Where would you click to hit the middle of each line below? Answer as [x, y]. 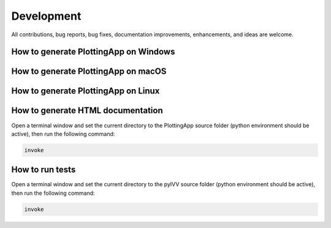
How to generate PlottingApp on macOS [89, 72]
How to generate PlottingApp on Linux [86, 91]
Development [46, 16]
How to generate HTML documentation [87, 111]
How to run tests [44, 170]
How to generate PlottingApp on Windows [93, 52]
